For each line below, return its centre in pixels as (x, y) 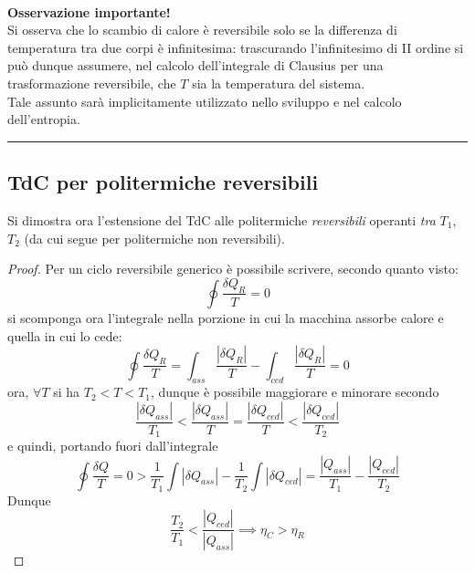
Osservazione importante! (89, 11)
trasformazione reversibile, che (92, 83)
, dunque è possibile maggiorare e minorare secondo (295, 392)
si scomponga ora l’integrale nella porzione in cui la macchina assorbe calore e (226, 317)
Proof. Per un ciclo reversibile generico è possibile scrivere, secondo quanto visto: (233, 269)
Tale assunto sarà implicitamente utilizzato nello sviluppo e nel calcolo (205, 101)
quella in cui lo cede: (65, 335)
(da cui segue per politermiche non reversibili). (154, 238)
